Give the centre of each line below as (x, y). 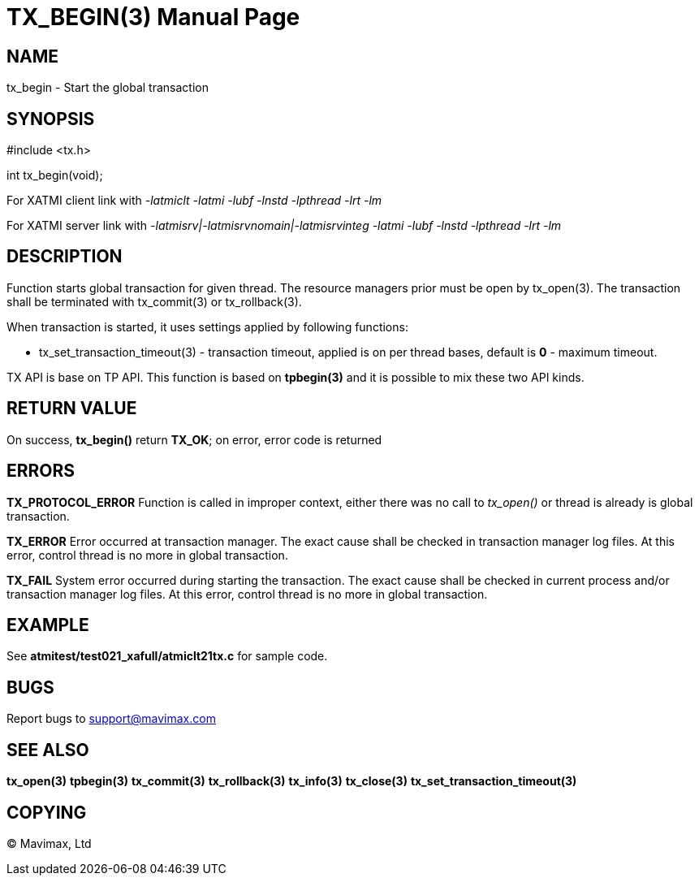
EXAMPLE (48, 625)
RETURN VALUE (72, 409)
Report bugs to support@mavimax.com (111, 719)
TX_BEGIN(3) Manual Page (153, 17)
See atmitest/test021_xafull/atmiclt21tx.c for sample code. (167, 656)
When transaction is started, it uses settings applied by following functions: (207, 326)
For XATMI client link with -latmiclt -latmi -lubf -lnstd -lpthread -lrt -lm (194, 201)
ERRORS (41, 471)
